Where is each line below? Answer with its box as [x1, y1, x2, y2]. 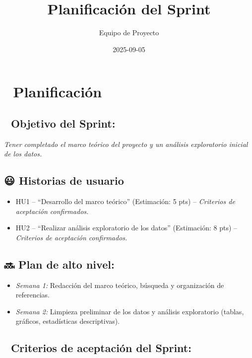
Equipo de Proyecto [99, 27, 159, 38]
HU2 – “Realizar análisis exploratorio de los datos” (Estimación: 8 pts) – [15, 222, 238, 233]
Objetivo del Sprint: [10, 115, 116, 131]
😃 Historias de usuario [4, 173, 124, 188]
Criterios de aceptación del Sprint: [10, 340, 191, 356]
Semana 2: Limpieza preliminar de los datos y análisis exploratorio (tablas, [15, 306, 244, 316]
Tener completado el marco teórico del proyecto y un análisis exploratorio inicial [4, 139, 248, 149]
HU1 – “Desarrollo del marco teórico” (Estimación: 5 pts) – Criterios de [15, 196, 235, 207]
